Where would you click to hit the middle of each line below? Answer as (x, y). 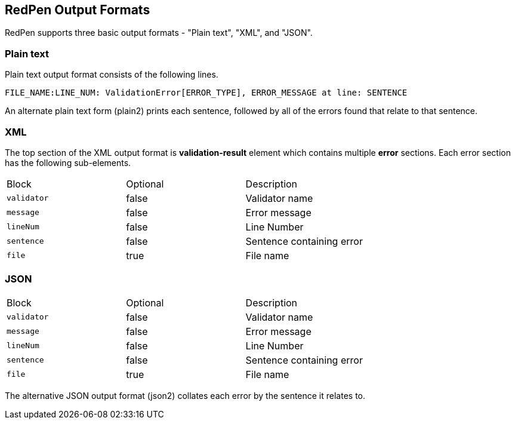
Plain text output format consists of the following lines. (112, 75)
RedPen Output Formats (78, 10)
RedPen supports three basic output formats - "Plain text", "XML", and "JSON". (159, 33)
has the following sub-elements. (68, 162)
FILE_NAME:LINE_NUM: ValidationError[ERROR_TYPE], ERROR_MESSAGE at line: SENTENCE (206, 93)
